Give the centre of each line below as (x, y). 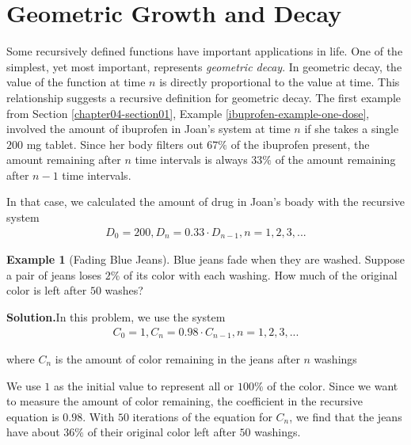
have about (33, 432)
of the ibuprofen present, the (300, 144)
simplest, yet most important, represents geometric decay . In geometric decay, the (204, 66)
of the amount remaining (335, 160)
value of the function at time (76, 82)
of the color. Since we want (333, 385)
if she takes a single (352, 129)
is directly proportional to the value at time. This (280, 82)
